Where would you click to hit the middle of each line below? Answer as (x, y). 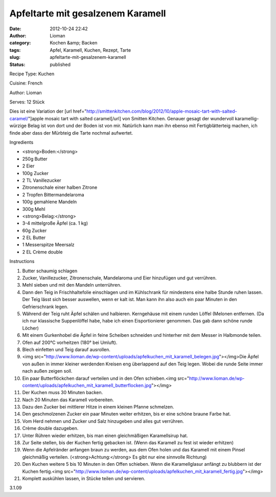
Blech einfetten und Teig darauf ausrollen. (66, 349)
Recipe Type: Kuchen (32, 74)
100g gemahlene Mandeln (50, 202)
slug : (15, 57)
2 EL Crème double (42, 252)
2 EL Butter (34, 237)
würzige (18, 126)
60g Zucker (34, 230)
